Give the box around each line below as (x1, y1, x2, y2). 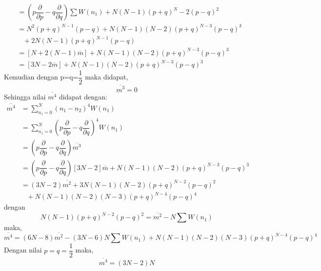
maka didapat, (85, 72, 128, 82)
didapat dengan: (59, 91, 107, 101)
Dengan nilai (4, 245, 42, 255)
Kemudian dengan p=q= (4, 72, 79, 82)
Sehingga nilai (4, 91, 46, 101)
